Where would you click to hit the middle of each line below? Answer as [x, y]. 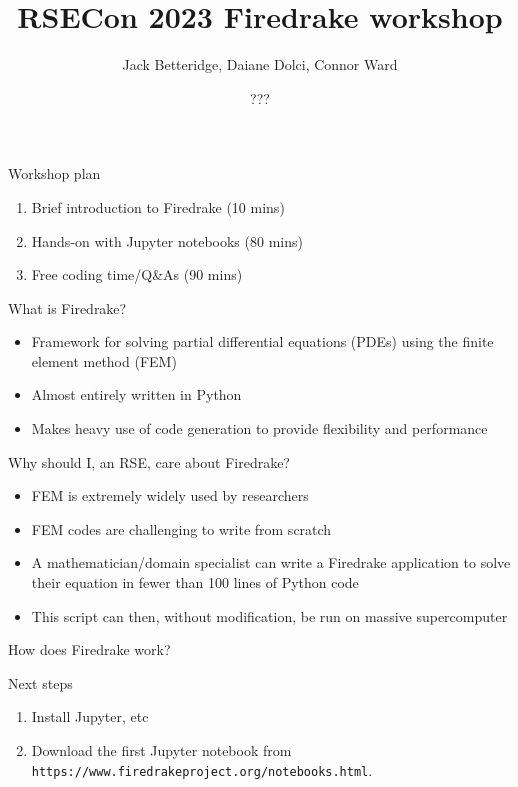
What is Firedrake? [67, 307]
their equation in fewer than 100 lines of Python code [195, 582]
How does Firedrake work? [89, 649]
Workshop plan [54, 173]
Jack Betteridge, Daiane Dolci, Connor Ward [260, 64]
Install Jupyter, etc [90, 716]
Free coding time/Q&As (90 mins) [137, 274]
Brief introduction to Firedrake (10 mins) [158, 206]
